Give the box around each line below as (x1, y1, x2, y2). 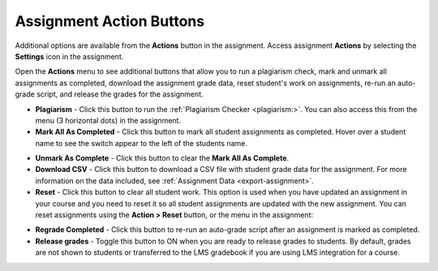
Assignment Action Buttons (15, 12, 205, 30)
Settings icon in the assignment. (15, 51, 124, 61)
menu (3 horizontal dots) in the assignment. (35, 115, 182, 125)
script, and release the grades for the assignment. (36, 89, 204, 99)
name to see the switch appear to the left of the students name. (35, 138, 247, 148)
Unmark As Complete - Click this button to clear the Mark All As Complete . (35, 153, 290, 163)
